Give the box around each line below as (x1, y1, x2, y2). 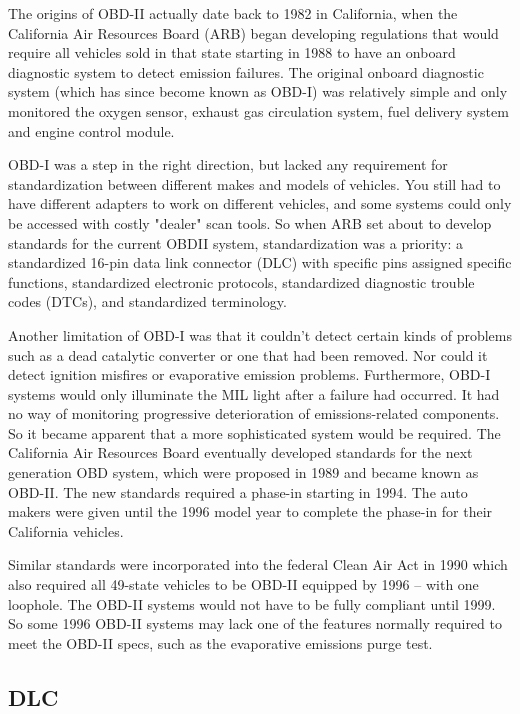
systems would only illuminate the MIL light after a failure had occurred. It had (8, 383, 500, 404)
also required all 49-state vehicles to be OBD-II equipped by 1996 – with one (8, 574, 479, 595)
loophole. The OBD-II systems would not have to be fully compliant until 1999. (8, 593, 496, 614)
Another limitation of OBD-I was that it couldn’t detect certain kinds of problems (8, 324, 512, 345)
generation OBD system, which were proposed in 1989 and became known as (8, 462, 479, 483)
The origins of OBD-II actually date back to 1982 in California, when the (8, 3, 458, 23)
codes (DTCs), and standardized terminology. (8, 291, 287, 312)
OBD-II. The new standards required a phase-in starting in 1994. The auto (8, 481, 468, 502)
